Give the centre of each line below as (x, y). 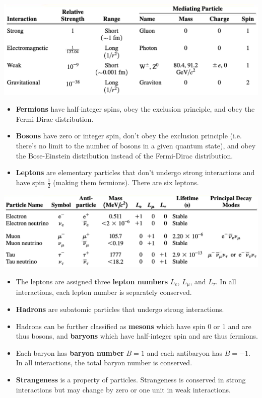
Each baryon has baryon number (70, 352)
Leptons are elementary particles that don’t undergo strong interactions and (135, 172)
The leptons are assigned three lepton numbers (92, 281)
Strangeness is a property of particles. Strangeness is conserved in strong (131, 379)
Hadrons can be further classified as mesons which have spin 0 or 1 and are (134, 326)
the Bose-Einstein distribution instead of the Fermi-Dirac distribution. (124, 155)
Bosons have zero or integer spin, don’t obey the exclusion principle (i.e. (129, 136)
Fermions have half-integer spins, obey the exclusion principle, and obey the (135, 109)
